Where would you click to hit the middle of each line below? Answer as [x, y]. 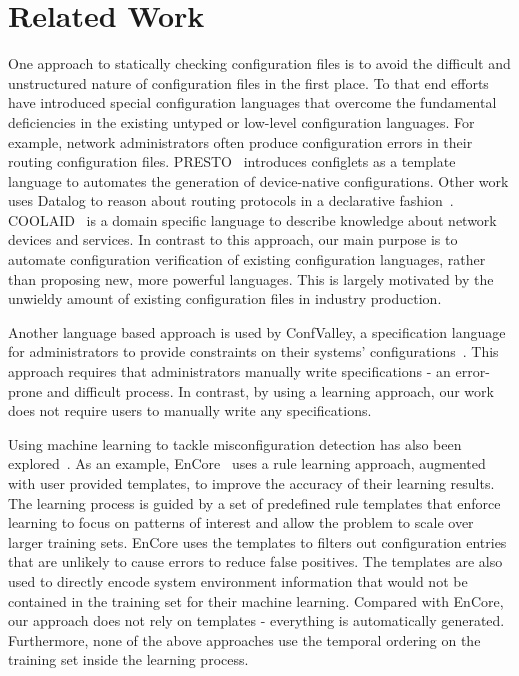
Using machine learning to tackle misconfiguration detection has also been [235, 443]
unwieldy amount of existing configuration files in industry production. [225, 298]
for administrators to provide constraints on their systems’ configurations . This [253, 351]
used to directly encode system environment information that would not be [238, 580]
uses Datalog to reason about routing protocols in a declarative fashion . [231, 200]
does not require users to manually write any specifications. [190, 410]
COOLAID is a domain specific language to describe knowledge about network [252, 219]
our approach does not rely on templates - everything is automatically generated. [256, 620]
